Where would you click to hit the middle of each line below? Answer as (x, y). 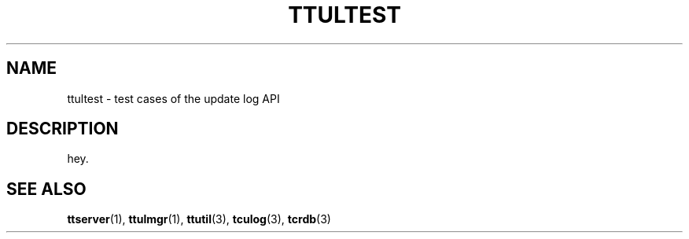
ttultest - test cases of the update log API (173, 98)
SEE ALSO (46, 189)
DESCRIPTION (63, 129)
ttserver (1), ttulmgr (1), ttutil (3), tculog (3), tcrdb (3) (199, 219)
